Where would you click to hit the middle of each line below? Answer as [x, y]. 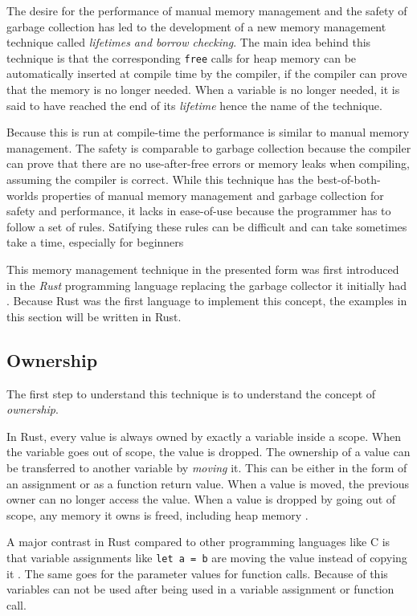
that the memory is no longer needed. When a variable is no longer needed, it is [203, 90]
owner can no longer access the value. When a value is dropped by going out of [201, 499]
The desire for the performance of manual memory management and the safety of [207, 10]
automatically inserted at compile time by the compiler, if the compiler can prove [207, 73]
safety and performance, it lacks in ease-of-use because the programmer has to [199, 211]
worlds [22, 195]
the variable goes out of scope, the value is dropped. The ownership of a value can [208, 452]
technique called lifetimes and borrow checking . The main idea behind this [189, 42]
